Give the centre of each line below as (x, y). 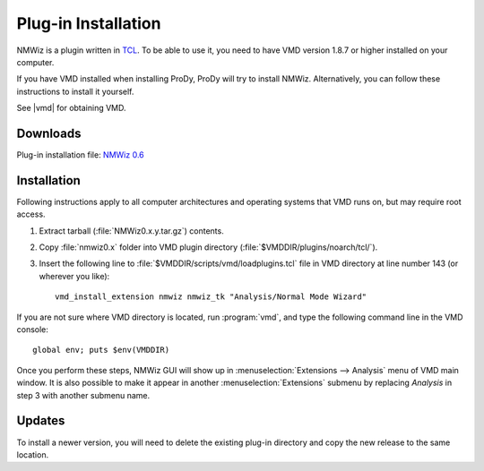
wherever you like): (74, 276)
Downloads (49, 133)
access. (31, 214)
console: (33, 330)
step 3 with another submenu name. (83, 395)
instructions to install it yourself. (75, 91)
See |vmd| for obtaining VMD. (71, 108)
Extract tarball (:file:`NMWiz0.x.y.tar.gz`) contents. (131, 231)
